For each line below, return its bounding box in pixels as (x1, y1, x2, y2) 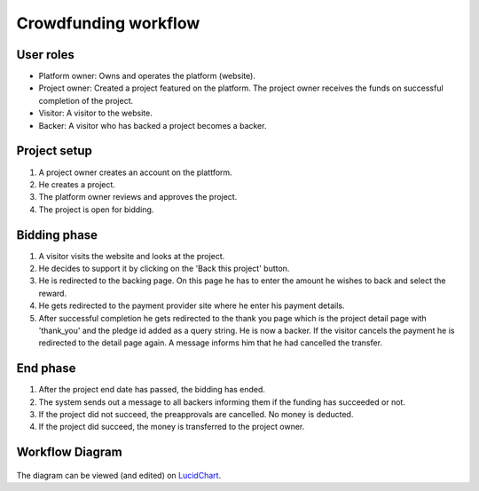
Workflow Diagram (16, 445, 123, 460)
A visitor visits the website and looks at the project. (38, 250, 225, 261)
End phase (16, 360, 76, 376)
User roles (16, 47, 75, 62)
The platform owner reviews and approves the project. (38, 192, 238, 202)
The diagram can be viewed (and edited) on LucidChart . (16, 470, 222, 480)
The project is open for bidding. (38, 204, 154, 215)
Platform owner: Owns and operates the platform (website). (38, 71, 256, 82)
